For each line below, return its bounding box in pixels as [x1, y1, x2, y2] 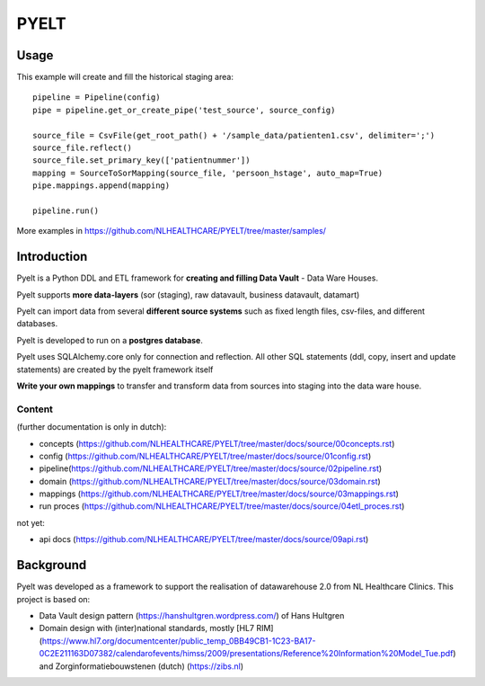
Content [16, 403, 54, 415]
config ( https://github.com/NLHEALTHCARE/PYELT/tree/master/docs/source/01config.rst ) [39, 450, 372, 461]
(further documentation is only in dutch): [16, 422, 167, 432]
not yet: [16, 517, 45, 528]
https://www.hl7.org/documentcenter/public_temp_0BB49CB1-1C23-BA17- [41, 635, 316, 646]
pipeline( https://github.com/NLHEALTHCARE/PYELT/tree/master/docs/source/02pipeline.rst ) [39, 463, 383, 474]
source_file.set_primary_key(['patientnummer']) [32, 156, 251, 165]
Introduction [16, 249, 88, 264]
